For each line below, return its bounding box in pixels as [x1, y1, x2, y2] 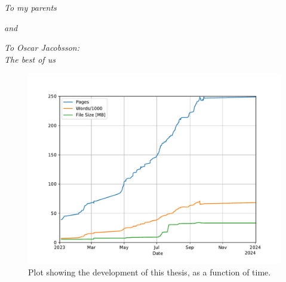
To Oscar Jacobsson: [4, 41, 79, 54]
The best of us [4, 53, 56, 65]
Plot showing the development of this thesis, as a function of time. [28, 265, 271, 278]
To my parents [4, 1, 57, 13]
